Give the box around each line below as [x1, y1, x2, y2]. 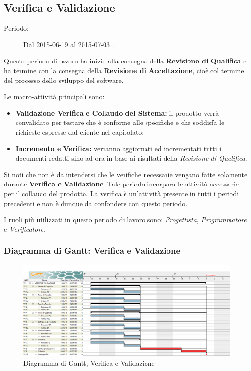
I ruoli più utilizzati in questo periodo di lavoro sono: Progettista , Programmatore [4, 214, 247, 225]
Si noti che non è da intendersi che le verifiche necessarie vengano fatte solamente [4, 169, 248, 179]
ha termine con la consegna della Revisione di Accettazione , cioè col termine [4, 65, 244, 75]
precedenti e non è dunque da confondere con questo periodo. [4, 198, 188, 208]
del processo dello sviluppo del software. [4, 75, 124, 85]
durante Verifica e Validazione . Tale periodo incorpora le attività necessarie [4, 179, 239, 189]
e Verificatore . [4, 224, 45, 234]
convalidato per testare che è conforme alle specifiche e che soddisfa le [15, 117, 225, 127]
